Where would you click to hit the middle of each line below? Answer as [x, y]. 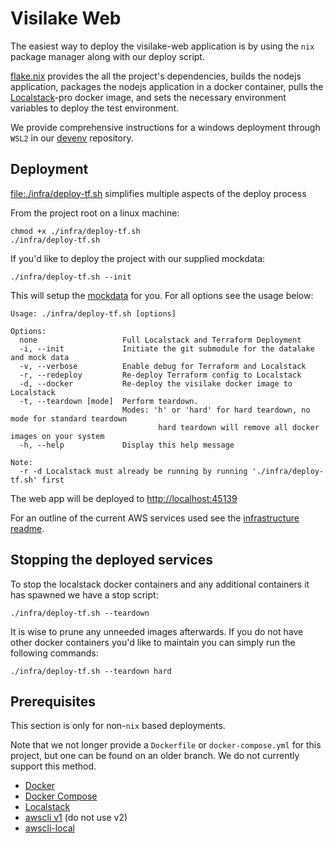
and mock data [40, 357]
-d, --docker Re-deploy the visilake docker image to [156, 383]
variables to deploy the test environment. [95, 108]
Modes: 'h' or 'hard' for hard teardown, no [216, 410]
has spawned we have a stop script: [84, 594]
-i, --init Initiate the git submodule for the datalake [167, 348]
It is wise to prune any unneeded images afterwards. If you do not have [157, 631]
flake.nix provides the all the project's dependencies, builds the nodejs [156, 76]
